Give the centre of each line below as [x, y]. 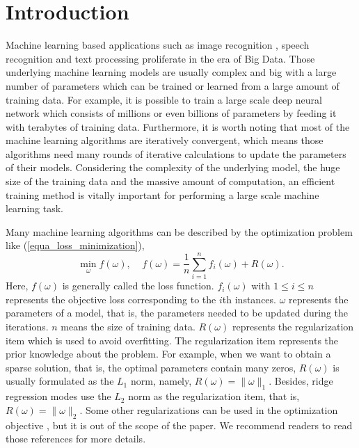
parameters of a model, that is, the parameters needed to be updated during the [177, 313]
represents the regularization [293, 326]
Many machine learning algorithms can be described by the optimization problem [179, 231]
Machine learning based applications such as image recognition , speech [158, 45]
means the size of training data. [128, 326]
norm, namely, [161, 381]
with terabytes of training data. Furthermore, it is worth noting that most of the [178, 126]
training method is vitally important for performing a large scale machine [162, 194]
